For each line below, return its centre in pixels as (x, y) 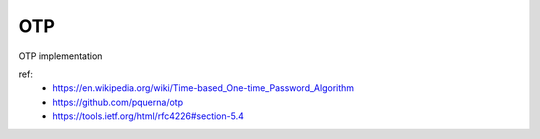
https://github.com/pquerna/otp (118, 102)
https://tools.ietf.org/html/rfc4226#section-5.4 (148, 116)
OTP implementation (60, 56)
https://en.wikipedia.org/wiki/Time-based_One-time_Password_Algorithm (203, 88)
